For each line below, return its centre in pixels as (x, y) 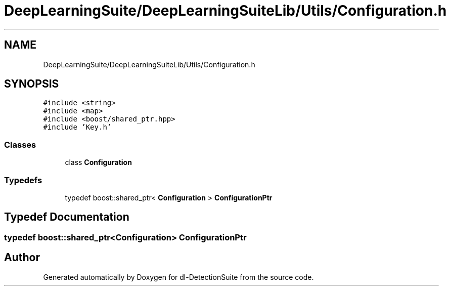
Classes (20, 144)
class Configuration (98, 162)
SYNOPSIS (32, 84)
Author (22, 258)
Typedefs (23, 180)
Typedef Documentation (67, 217)
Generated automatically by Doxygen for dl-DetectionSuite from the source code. (178, 277)
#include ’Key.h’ (77, 127)
